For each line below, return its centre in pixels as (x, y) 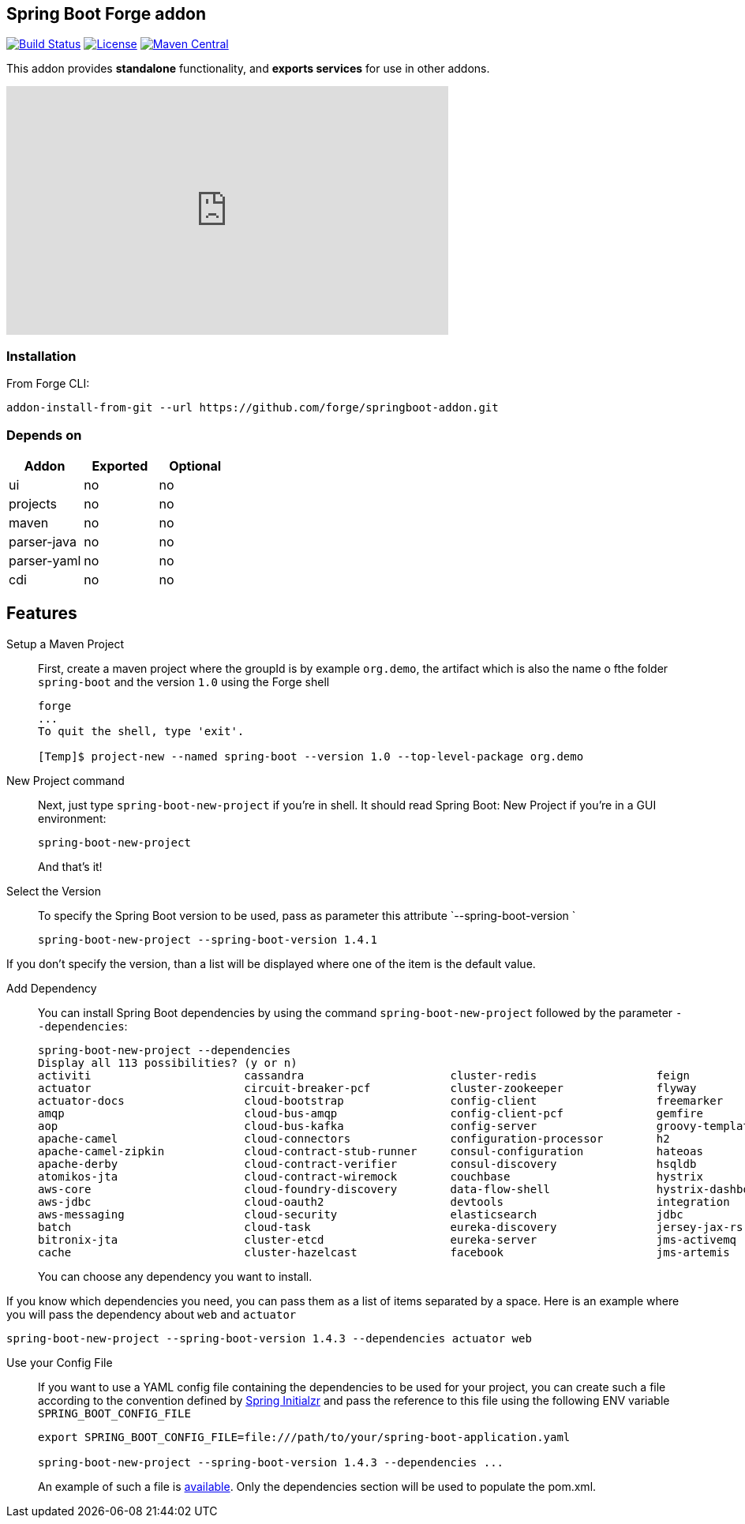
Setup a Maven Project (66, 644)
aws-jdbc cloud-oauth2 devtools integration (384, 1201)
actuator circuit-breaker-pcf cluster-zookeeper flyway (367, 1088)
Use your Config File (60, 1362)
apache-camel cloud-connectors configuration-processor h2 (354, 1138)
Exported (120, 465)
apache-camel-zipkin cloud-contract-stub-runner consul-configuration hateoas (371, 1151)
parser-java (43, 541)
